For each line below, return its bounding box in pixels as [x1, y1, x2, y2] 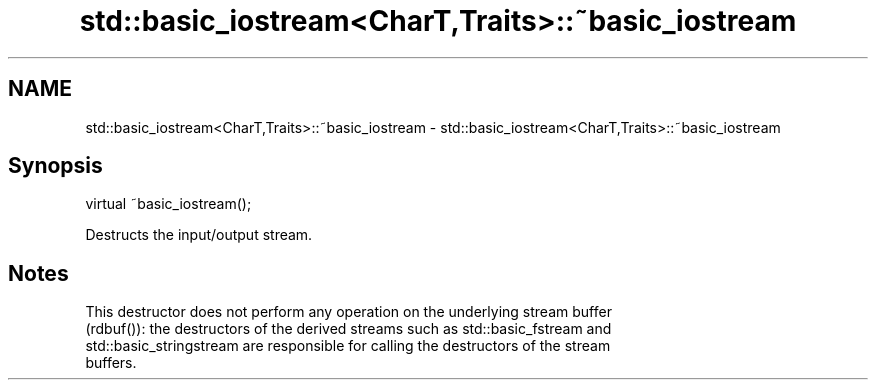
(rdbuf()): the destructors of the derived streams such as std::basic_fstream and [85, 320, 612, 338]
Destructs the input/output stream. [85, 226, 313, 244]
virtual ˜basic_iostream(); [85, 195, 252, 213]
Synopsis [8, 153, 103, 179]
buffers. [85, 354, 137, 372]
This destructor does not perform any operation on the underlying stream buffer [85, 303, 612, 321]
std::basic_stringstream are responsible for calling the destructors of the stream [85, 337, 611, 355]
